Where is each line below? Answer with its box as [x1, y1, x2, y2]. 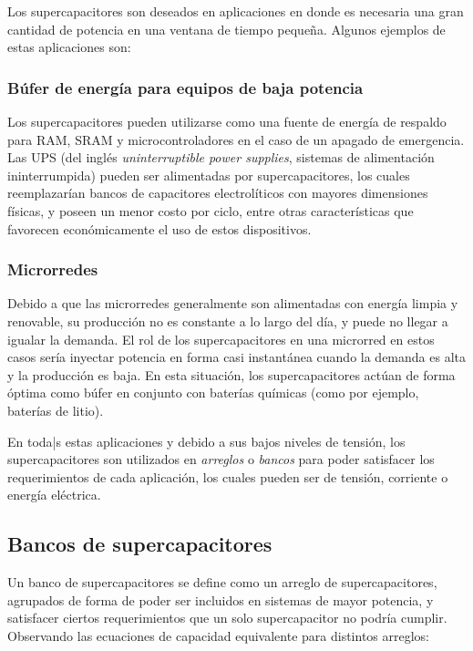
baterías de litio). [7, 400, 104, 419]
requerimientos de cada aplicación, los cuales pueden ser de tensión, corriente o [7, 467, 448, 486]
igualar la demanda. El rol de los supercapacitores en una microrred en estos [7, 329, 435, 348]
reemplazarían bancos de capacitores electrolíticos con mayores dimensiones [7, 183, 428, 202]
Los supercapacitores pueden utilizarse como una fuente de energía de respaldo [7, 112, 447, 130]
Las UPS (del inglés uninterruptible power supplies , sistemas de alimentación [7, 148, 435, 167]
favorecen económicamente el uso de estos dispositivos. [7, 219, 312, 238]
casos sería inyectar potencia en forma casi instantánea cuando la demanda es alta [7, 347, 466, 367]
